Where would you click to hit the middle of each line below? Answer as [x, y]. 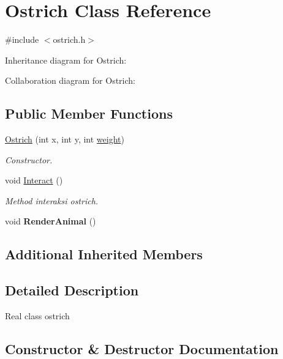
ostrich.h [69, 39]
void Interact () [34, 180]
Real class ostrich [37, 316]
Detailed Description [72, 290]
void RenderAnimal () [51, 221]
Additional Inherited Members [104, 254]
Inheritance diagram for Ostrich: [66, 60]
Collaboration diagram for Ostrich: [70, 80]
